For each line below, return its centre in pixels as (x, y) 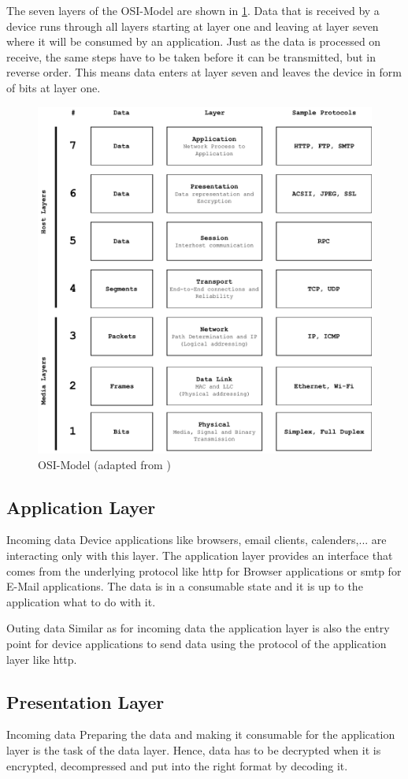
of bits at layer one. (54, 87)
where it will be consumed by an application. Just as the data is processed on (194, 41)
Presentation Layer (85, 701)
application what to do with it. (81, 601)
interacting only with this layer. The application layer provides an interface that (200, 555)
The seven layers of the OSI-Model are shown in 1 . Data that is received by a (193, 10)
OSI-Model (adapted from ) (104, 464)
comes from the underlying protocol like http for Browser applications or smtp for (204, 570)
